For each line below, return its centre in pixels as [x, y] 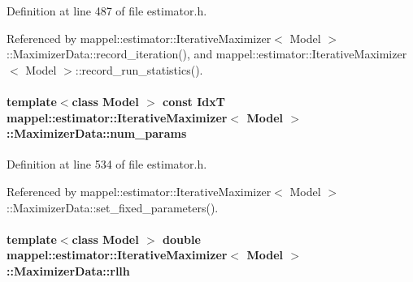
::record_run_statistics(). [139, 69]
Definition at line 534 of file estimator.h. [107, 164]
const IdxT [194, 101]
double [182, 239]
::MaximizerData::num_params [97, 133]
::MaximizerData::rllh [68, 270]
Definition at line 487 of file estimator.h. [107, 11]
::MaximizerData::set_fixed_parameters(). [113, 207]
